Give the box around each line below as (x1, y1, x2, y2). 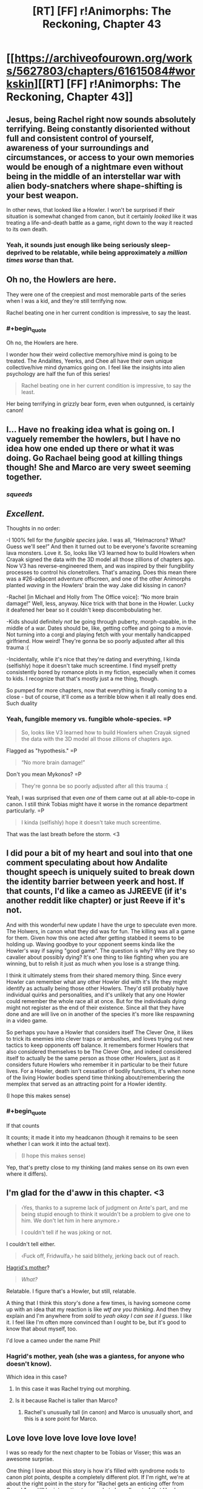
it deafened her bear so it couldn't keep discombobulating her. (6, 606, 162, 614)
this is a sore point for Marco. (24, 1415, 98, 1422)
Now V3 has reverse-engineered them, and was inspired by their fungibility (6, 562, 194, 570)
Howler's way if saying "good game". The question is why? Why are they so (6, 947, 195, 954)
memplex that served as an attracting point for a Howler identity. (6, 1080, 167, 1088)
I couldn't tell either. (6, 1240, 56, 1247)
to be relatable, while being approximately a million (34, 248, 188, 256)
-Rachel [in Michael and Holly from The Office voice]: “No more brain (6, 593, 179, 601)
